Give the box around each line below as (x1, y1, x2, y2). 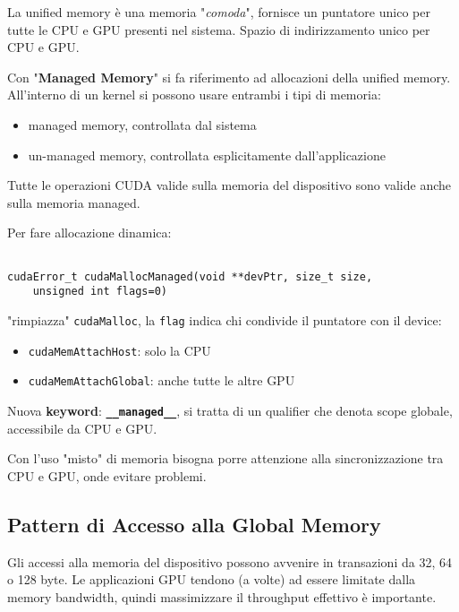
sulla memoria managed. (7, 193, 140, 211)
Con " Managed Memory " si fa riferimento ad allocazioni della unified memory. (7, 67, 451, 86)
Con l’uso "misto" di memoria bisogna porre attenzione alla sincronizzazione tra (7, 449, 444, 468)
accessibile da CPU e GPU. (7, 418, 157, 437)
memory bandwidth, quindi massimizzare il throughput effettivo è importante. (7, 587, 437, 606)
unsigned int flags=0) (32, 285, 167, 298)
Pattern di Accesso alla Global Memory (7, 510, 381, 538)
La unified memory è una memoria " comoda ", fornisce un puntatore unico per (7, 3, 430, 21)
